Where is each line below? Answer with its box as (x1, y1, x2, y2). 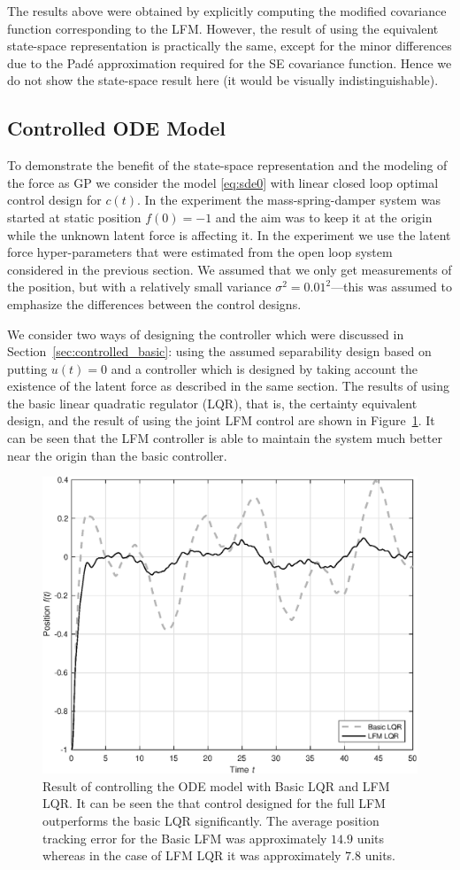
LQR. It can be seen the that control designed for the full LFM (42, 794, 386, 812)
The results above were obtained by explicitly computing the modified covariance (7, 2, 447, 19)
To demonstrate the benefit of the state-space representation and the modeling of (7, 156, 448, 175)
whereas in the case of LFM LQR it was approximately (42, 846, 341, 865)
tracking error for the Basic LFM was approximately (42, 828, 327, 847)
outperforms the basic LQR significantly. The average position (42, 812, 379, 830)
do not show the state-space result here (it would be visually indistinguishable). (7, 71, 439, 89)
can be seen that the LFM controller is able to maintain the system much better (7, 429, 442, 447)
